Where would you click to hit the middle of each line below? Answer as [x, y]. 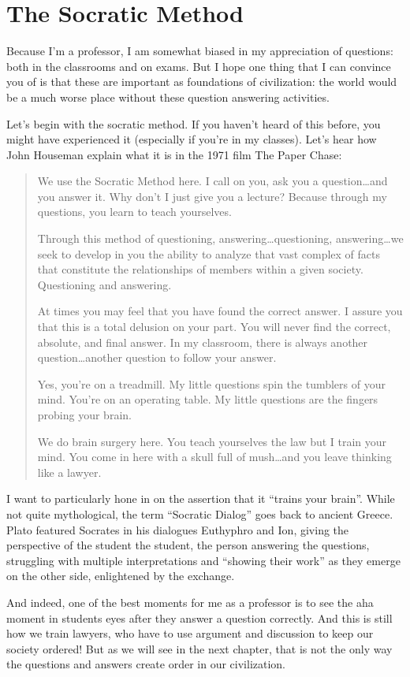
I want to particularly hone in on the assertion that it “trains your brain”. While [201, 498]
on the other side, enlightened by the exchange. [121, 576]
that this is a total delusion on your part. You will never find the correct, [214, 327]
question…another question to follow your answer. [157, 357]
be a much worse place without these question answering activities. [168, 97]
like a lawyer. [69, 472]
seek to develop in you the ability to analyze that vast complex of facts [209, 253]
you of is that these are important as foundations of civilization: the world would [202, 82]
